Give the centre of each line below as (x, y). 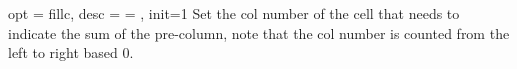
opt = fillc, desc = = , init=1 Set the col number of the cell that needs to (234, 13)
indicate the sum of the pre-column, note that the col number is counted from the (259, 32)
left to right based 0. (71, 52)
